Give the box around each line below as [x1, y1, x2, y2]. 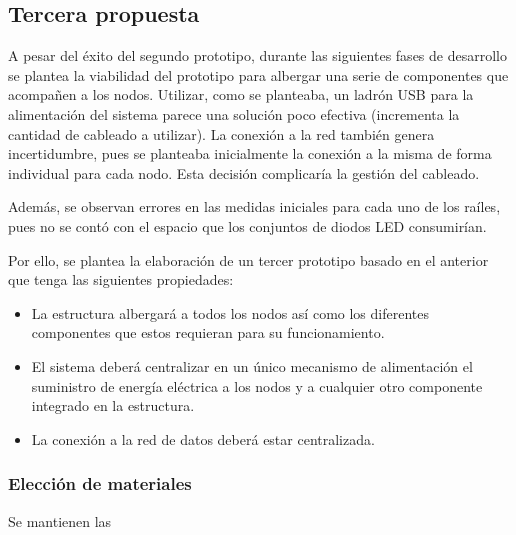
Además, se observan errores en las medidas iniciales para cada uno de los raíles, [8, 196, 501, 217]
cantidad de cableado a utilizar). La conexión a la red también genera [8, 123, 435, 144]
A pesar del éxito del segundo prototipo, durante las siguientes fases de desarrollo [8, 45, 507, 66]
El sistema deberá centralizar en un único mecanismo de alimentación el [31, 355, 473, 376]
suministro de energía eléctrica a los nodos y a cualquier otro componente [31, 375, 483, 396]
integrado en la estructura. [31, 395, 195, 416]
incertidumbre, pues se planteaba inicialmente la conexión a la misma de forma [8, 143, 492, 164]
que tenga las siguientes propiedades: [8, 269, 234, 290]
